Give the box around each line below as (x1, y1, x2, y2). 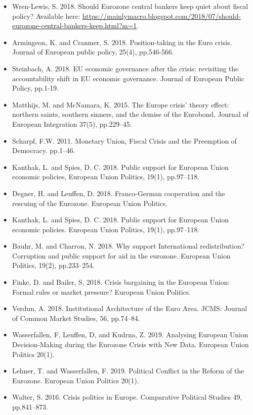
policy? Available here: (12, 10, 81, 21)
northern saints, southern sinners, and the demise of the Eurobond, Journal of (12, 109, 249, 119)
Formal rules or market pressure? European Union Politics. (12, 286, 191, 297)
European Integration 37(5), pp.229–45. (12, 118, 132, 129)
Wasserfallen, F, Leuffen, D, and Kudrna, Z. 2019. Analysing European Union (12, 329, 248, 340)
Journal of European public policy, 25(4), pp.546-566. (12, 47, 174, 57)
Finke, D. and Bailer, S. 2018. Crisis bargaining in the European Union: (12, 277, 230, 287)
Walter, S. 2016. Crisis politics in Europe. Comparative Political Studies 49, (12, 392, 242, 402)
